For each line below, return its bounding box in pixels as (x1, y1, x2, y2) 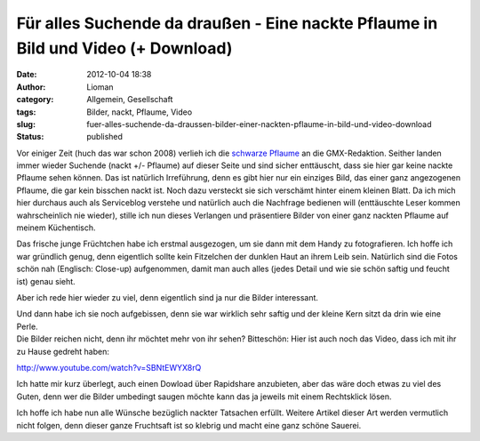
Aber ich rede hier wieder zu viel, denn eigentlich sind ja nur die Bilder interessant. (16, 292, 319, 302)
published (86, 132, 124, 142)
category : (16, 94, 54, 105)
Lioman (86, 81, 115, 92)
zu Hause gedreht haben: (16, 346, 110, 357)
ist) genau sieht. (16, 276, 76, 286)
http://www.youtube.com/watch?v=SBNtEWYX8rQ (16, 362, 202, 373)
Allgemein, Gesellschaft (86, 94, 173, 105)
